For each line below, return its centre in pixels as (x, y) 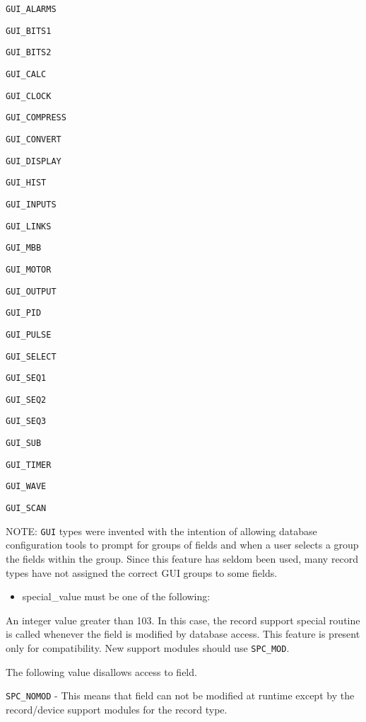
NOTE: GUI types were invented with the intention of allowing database (161, 531)
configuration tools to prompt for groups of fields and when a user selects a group (182, 545)
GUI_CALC (26, 74)
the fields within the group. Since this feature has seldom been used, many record (182, 558)
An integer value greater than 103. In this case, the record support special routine (183, 620)
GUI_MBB (24, 248)
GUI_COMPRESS (36, 118)
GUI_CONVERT (34, 139)
